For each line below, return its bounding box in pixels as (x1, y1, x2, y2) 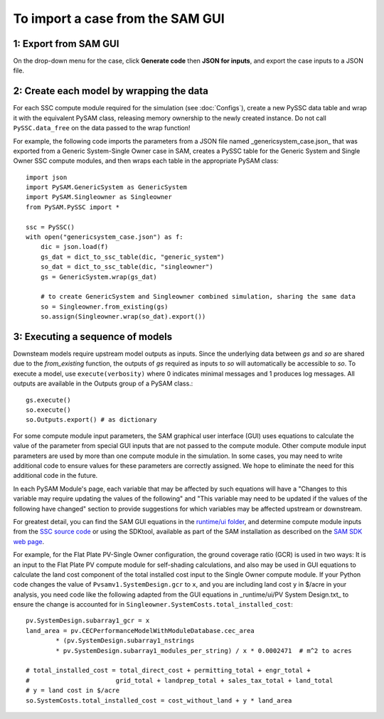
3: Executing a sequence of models (13, 331, 173, 343)
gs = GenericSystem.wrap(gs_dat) (40, 272, 158, 281)
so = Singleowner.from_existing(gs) (40, 302, 169, 311)
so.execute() (26, 406, 71, 414)
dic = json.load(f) (40, 243, 109, 251)
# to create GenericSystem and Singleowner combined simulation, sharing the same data (40, 292, 356, 301)
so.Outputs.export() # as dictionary (26, 416, 158, 424)
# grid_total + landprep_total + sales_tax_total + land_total (26, 676, 334, 684)
